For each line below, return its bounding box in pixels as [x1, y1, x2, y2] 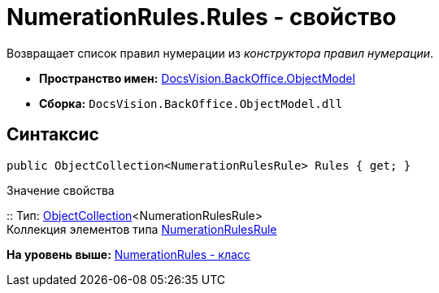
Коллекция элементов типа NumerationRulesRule [7, 222, 277, 236]
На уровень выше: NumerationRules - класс [7, 247, 250, 261]
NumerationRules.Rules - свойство [7, 3, 397, 31]
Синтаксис [7, 124, 99, 145]
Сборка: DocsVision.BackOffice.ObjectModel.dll [39, 96, 343, 110]
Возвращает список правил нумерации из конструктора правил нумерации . [7, 45, 434, 60]
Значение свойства [7, 183, 115, 197]
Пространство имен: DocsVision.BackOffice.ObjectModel [39, 71, 355, 85]
